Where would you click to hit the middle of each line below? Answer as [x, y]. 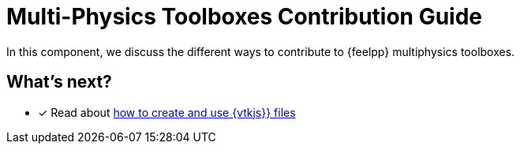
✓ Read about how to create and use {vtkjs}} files [167, 112]
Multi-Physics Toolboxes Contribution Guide [245, 17]
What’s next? [59, 82]
